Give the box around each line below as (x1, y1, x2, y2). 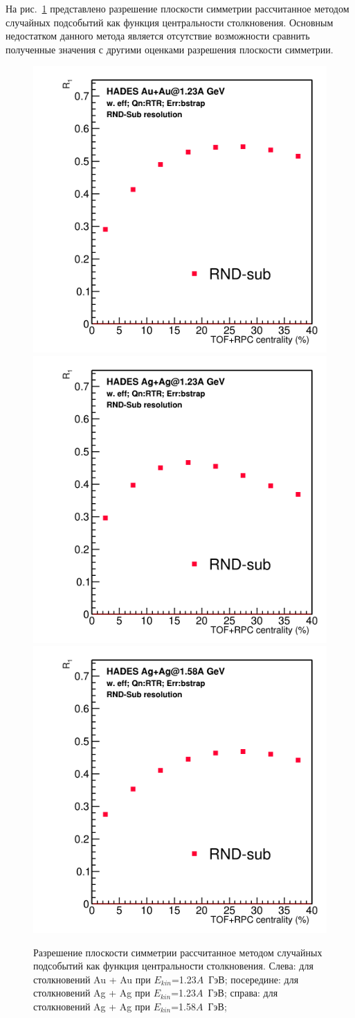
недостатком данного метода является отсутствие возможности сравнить (6, 28, 310, 43)
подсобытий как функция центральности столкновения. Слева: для (33, 958, 313, 973)
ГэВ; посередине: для (208, 972, 299, 986)
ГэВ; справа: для (208, 985, 278, 1000)
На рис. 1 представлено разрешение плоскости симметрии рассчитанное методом (6, 1, 349, 15)
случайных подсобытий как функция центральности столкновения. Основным (6, 15, 334, 29)
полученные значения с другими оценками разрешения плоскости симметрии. (6, 42, 334, 56)
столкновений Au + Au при (33, 972, 151, 986)
